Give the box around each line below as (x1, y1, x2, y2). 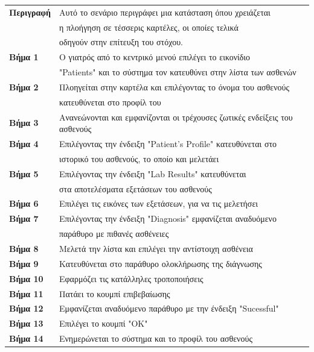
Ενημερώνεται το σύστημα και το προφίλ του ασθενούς (59, 332, 252, 345)
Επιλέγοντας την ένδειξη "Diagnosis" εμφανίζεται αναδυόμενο (59, 212, 277, 225)
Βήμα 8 (9, 242, 39, 254)
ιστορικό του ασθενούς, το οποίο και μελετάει (59, 152, 219, 165)
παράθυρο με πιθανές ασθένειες (59, 227, 169, 240)
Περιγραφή (9, 5, 51, 18)
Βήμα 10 (9, 272, 43, 284)
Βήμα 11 (9, 287, 43, 300)
